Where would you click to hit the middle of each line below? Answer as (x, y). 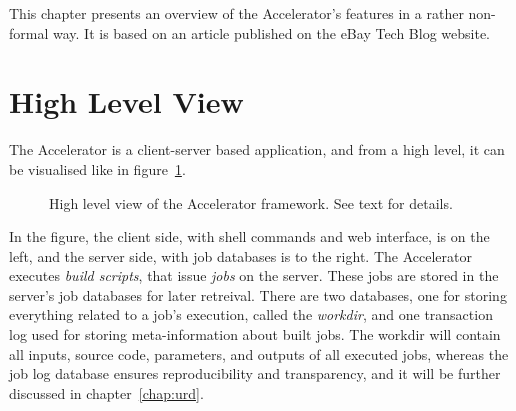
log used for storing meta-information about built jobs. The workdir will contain (255, 334)
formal (29, 32)
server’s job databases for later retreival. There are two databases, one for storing (258, 294)
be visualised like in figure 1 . (97, 168)
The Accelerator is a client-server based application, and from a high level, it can (257, 149)
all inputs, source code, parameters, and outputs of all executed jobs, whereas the (259, 353)
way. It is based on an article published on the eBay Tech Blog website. (271, 32)
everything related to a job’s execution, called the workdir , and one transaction (251, 314)
